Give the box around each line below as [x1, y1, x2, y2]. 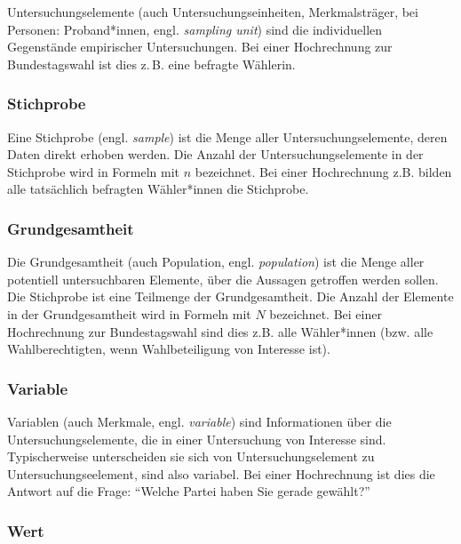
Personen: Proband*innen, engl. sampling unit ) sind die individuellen [7, 20, 383, 38]
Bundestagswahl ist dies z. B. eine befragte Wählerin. [7, 54, 296, 73]
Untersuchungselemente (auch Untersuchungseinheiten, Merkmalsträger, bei [7, 3, 418, 20]
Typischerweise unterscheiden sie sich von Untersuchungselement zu [7, 447, 375, 466]
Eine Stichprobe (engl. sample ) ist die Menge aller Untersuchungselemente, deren [7, 127, 448, 146]
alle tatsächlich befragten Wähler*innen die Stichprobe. [7, 180, 309, 198]
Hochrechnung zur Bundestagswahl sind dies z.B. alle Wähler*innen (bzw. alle [7, 322, 433, 340]
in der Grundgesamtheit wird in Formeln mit [7, 304, 251, 323]
